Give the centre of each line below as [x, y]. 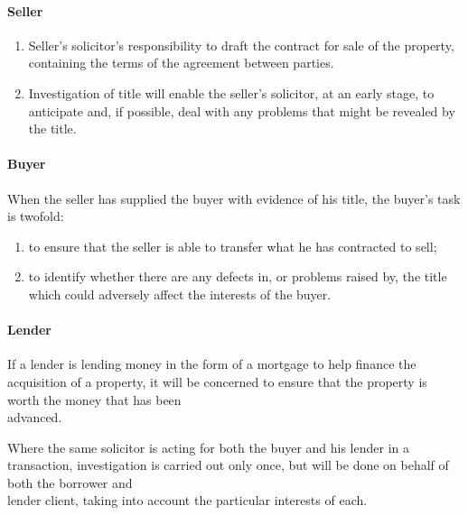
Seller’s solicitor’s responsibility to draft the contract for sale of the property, [241, 45]
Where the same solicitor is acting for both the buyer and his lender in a [209, 447]
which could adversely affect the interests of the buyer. [180, 294]
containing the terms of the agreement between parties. [181, 63]
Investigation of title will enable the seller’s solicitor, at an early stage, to [231, 92]
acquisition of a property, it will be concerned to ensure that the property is [217, 381]
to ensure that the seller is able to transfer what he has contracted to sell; [233, 246]
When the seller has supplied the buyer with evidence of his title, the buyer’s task [234, 198]
